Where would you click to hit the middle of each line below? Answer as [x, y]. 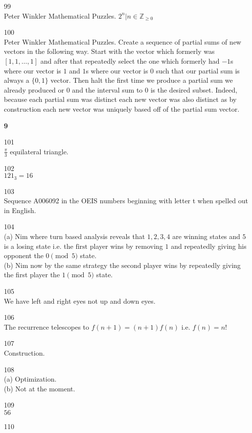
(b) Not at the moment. [40, 388]
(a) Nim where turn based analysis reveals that [75, 236]
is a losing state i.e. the [39, 246]
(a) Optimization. [30, 379]
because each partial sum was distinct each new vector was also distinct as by [120, 99]
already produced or [34, 89]
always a [17, 80]
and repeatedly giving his [209, 246]
